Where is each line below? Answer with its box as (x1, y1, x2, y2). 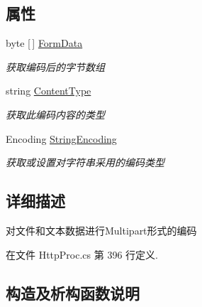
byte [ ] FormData (6, 36, 83, 50)
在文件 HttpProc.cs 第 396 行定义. (6, 247, 158, 262)
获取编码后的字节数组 (6, 59, 105, 74)
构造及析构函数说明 (6, 281, 140, 303)
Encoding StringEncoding (6, 131, 117, 146)
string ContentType (6, 83, 91, 98)
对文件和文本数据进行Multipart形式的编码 (6, 222, 197, 237)
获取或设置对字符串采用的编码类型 (6, 155, 164, 170)
